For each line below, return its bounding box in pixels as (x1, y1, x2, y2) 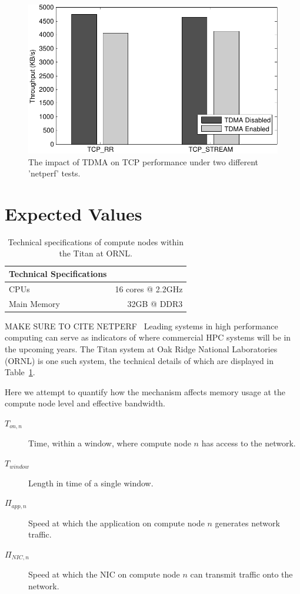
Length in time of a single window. (28, 476, 154, 489)
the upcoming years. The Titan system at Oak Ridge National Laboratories (5, 343, 278, 355)
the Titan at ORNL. (59, 247, 132, 259)
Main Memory (9, 297, 60, 309)
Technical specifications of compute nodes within (8, 235, 184, 248)
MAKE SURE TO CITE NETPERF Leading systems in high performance (5, 319, 278, 332)
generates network (215, 516, 280, 529)
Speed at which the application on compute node (28, 516, 205, 529)
